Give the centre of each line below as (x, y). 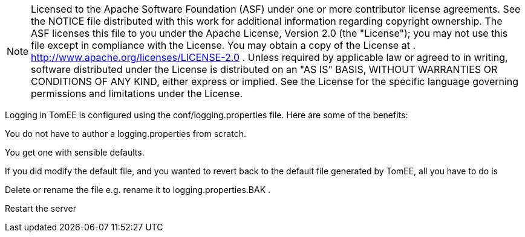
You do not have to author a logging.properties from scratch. (126, 134)
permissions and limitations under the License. (137, 93)
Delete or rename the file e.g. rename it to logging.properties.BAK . (138, 190)
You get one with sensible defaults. (75, 152)
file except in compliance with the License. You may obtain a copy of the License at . (223, 45)
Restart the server (41, 208)
